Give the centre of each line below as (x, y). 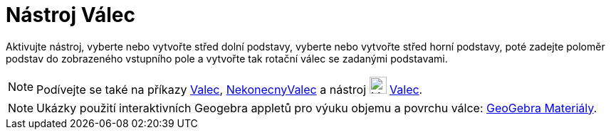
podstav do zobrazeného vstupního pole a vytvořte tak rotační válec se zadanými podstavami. (227, 58)
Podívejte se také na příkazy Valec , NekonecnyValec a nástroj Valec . (230, 89)
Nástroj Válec (70, 15)
